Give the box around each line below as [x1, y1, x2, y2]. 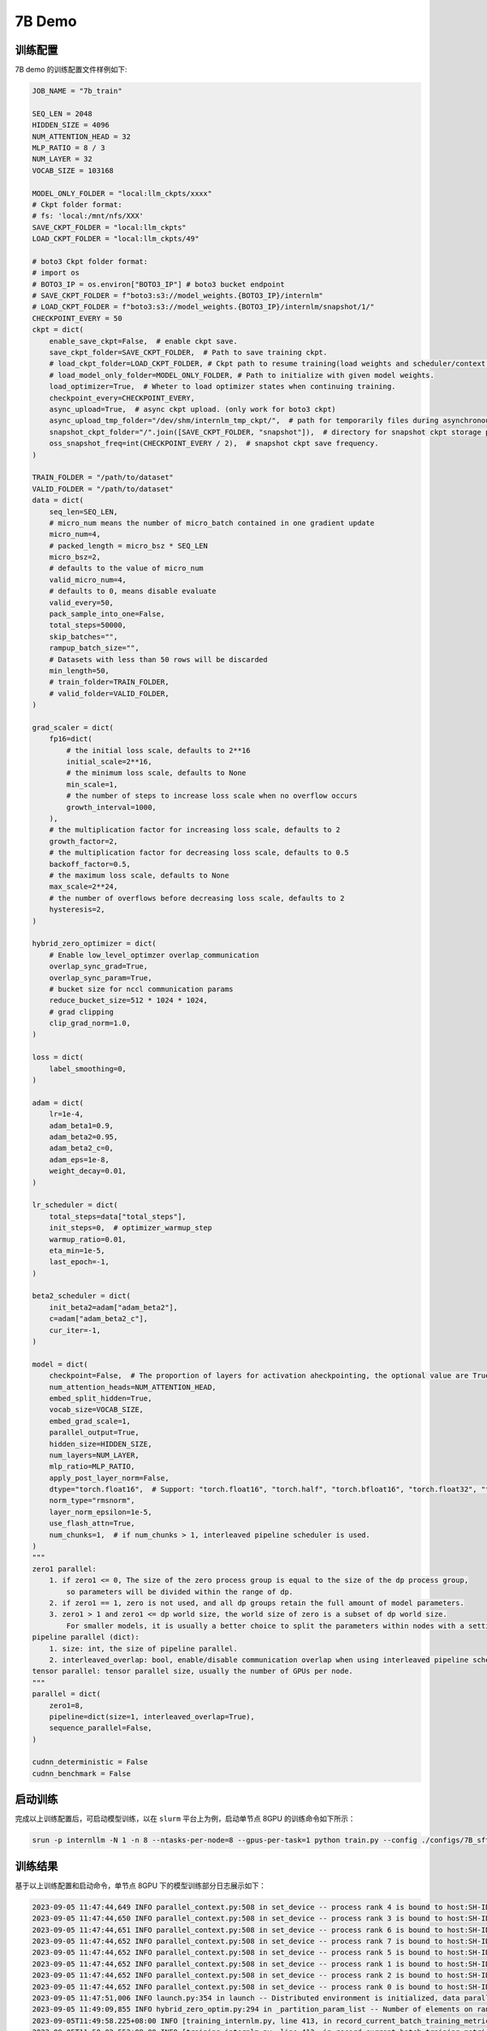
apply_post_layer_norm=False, [49, 1473, 170, 1483]
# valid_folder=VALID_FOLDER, [49, 689, 170, 698]
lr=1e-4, [49, 1110, 84, 1119]
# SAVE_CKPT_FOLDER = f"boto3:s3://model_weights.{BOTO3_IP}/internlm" [32, 291, 324, 301]
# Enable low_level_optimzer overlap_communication [49, 951, 260, 959]
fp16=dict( [49, 734, 93, 743]
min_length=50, [49, 666, 110, 675]
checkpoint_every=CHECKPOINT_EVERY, [49, 393, 195, 402]
